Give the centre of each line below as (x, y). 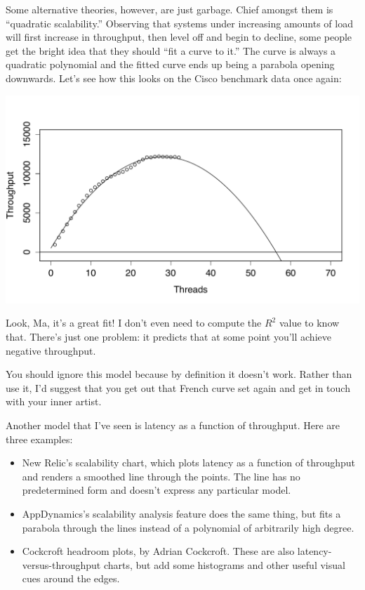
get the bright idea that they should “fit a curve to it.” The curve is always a (171, 50)
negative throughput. (51, 350)
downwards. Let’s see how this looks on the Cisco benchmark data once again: (174, 78)
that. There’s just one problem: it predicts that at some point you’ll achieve (168, 337)
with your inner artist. (54, 401)
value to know (309, 323)
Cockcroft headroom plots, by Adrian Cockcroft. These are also (158, 551)
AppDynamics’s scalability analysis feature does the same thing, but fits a (181, 513)
